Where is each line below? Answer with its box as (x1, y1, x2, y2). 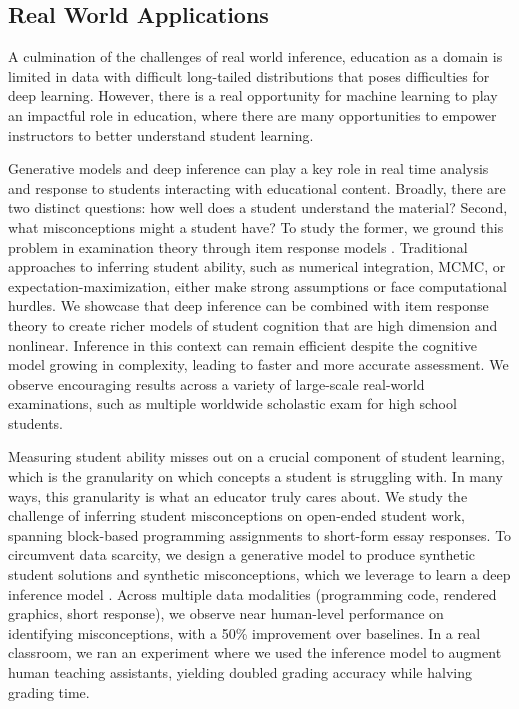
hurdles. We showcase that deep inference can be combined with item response (8, 295, 489, 316)
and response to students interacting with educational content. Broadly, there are (8, 177, 506, 198)
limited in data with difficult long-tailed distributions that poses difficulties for (8, 65, 490, 86)
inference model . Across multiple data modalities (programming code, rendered (8, 583, 497, 604)
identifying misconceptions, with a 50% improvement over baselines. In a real (8, 622, 481, 643)
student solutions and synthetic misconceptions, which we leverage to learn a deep (8, 564, 511, 585)
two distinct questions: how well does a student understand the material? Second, (8, 197, 508, 218)
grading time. (8, 681, 90, 702)
